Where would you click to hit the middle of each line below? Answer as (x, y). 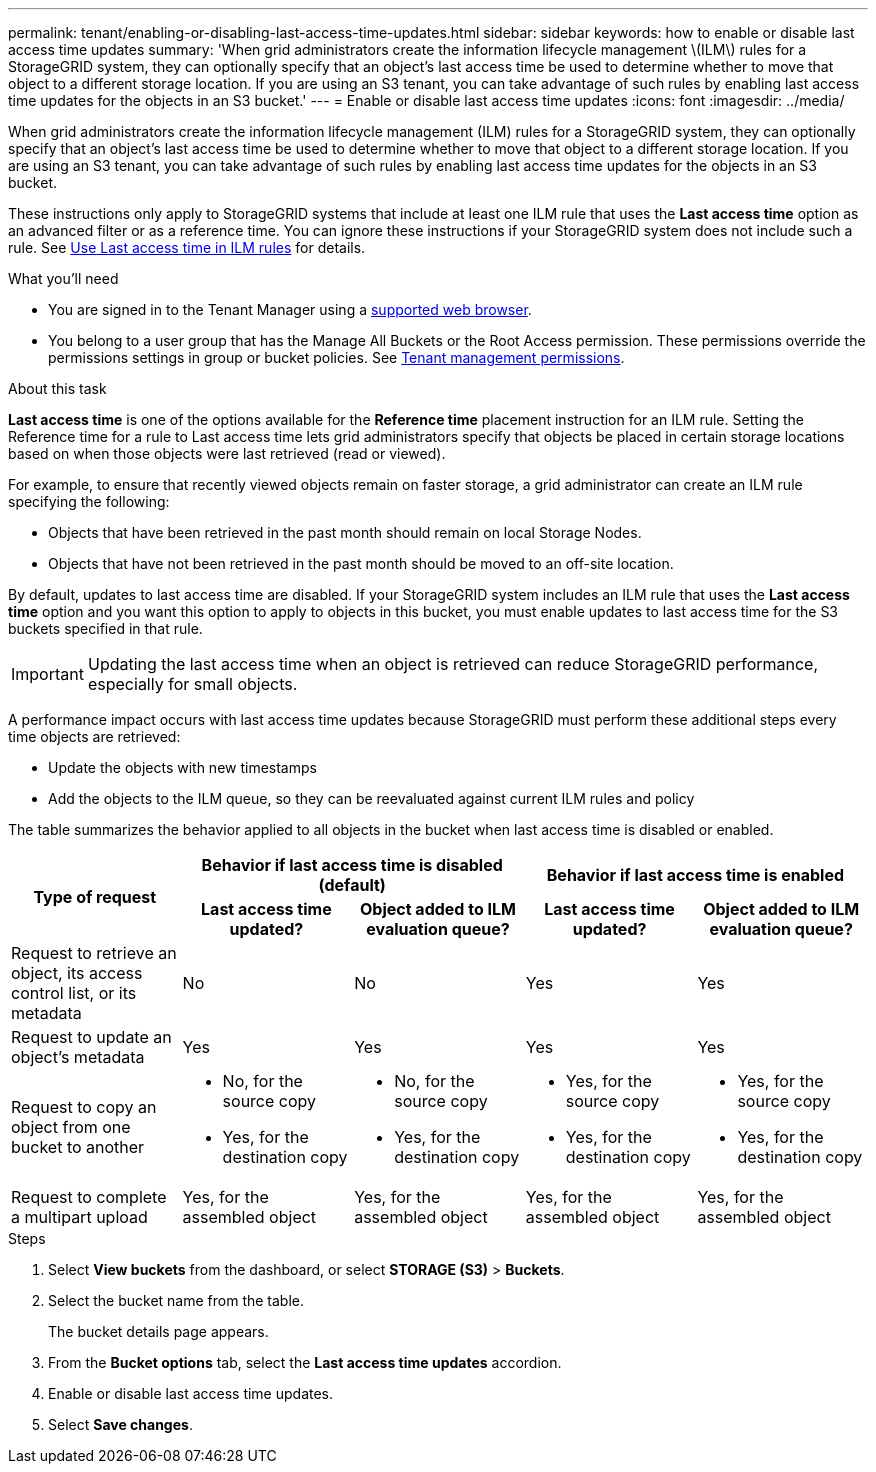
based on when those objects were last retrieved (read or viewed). (227, 453)
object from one (71, 1127)
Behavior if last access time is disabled (352, 865)
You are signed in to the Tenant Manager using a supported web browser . (290, 309)
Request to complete (89, 1197)
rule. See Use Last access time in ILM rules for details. (187, 247)
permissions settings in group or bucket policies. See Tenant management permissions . (336, 357)
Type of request (95, 897)
